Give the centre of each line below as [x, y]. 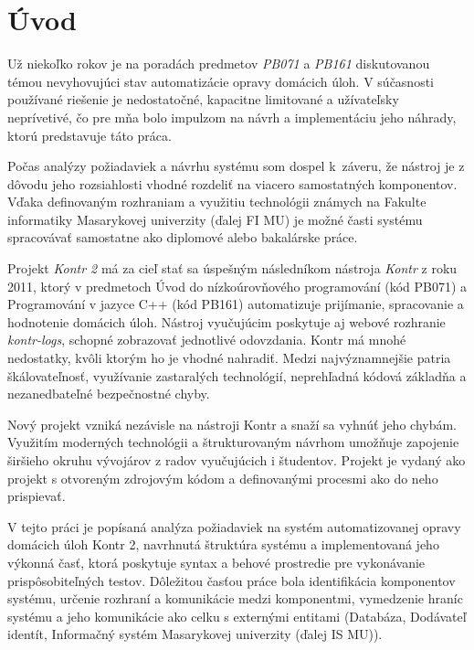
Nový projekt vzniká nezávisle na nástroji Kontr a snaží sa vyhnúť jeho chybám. [232, 424]
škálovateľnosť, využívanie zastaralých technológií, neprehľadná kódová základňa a [237, 375]
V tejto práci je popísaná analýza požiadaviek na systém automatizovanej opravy [234, 526]
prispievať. [37, 496]
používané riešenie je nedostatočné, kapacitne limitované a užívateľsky [203, 99]
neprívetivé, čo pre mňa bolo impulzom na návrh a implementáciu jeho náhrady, [232, 117]
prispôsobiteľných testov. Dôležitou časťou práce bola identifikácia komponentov [232, 580]
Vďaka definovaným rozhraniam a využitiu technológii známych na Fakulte [217, 202]
